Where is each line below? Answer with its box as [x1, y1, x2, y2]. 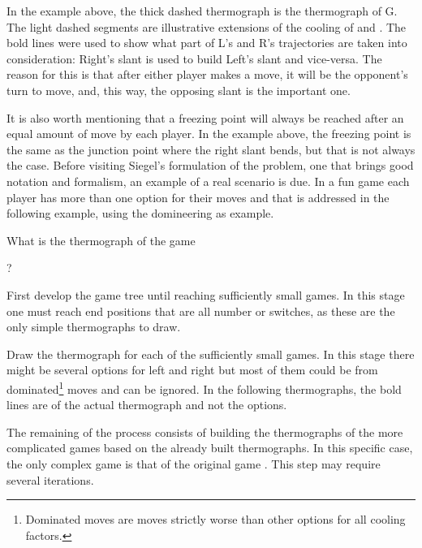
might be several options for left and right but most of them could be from [6, 361, 378, 378]
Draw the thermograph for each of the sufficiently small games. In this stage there [6, 345, 415, 362]
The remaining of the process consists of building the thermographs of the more [6, 423, 403, 440]
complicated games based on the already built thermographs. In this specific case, [6, 439, 413, 456]
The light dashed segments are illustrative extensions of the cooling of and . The [6, 18, 407, 35]
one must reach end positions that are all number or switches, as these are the [6, 302, 395, 319]
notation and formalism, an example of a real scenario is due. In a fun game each [6, 172, 410, 189]
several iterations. [6, 471, 94, 488]
